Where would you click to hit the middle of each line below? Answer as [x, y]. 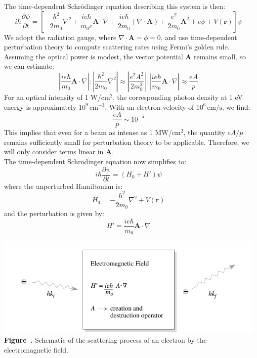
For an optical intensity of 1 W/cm [57, 97]
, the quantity [204, 132]
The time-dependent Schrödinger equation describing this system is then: [115, 6]
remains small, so [220, 56]
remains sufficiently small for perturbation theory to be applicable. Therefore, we [127, 142]
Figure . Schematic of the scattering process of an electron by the [106, 339]
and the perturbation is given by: [54, 213]
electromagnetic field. [36, 349]
